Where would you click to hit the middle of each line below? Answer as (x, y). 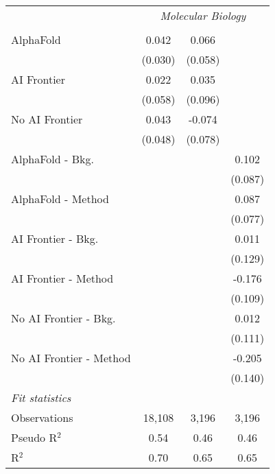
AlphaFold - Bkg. (52, 159)
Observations (42, 417)
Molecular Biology (203, 15)
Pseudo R (34, 437)
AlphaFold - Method (60, 199)
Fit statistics (41, 398)
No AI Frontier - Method (71, 358)
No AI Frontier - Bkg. (63, 318)
